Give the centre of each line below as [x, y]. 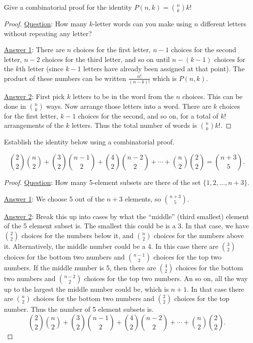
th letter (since [41, 69]
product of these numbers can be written [65, 78]
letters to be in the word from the [123, 96]
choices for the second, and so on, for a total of [148, 115]
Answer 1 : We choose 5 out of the [54, 198]
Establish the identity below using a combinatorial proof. [89, 142]
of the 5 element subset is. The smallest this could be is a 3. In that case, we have [126, 226]
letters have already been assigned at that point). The [164, 69]
